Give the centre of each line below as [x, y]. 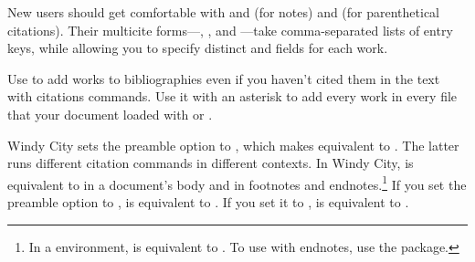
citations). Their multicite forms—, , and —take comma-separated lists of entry [230, 30]
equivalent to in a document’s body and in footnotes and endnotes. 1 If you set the [237, 183]
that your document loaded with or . [110, 114]
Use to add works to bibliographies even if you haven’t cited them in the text [224, 78]
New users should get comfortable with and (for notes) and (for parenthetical [224, 12]
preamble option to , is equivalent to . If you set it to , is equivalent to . [208, 202]
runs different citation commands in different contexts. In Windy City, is [211, 163]
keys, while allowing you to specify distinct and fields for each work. [198, 48]
